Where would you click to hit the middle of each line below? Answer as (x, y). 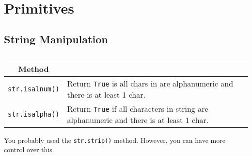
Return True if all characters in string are (138, 108)
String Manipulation (56, 39)
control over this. (29, 149)
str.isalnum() (34, 89)
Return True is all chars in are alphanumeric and (150, 83)
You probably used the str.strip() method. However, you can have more (115, 140)
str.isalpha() (34, 114)
